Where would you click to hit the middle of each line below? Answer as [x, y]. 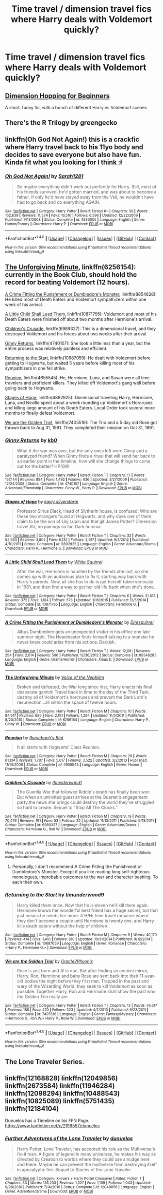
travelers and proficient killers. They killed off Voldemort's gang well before [80, 383]
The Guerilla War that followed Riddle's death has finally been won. [84, 792]
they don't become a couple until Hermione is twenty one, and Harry [85, 921]
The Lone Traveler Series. [45, 1062]
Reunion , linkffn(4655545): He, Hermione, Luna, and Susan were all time [77, 377]
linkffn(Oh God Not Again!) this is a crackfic [72, 139]
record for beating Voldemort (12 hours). [67, 282]
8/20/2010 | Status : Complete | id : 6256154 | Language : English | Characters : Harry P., [78, 720]
